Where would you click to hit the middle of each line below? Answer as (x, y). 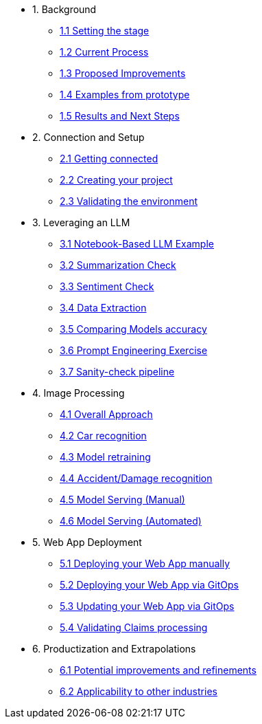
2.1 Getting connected (109, 158)
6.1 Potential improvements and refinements (158, 670)
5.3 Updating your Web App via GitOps (147, 606)
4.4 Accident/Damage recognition (136, 478)
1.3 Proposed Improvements (123, 73)
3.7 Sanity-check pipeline (117, 372)
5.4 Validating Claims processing (134, 627)
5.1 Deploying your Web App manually (145, 563)
